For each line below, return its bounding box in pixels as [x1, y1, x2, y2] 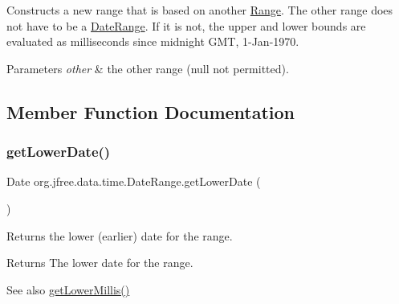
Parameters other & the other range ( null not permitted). [6, 60, 289, 76]
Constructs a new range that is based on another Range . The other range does [6, 2, 393, 18]
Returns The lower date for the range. [6, 254, 193, 271]
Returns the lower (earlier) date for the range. [6, 227, 233, 244]
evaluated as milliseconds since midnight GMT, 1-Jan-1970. [6, 33, 299, 50]
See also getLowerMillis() [6, 281, 130, 298]
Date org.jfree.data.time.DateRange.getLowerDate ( [6, 173, 261, 190]
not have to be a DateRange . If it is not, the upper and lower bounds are [6, 17, 366, 34]
